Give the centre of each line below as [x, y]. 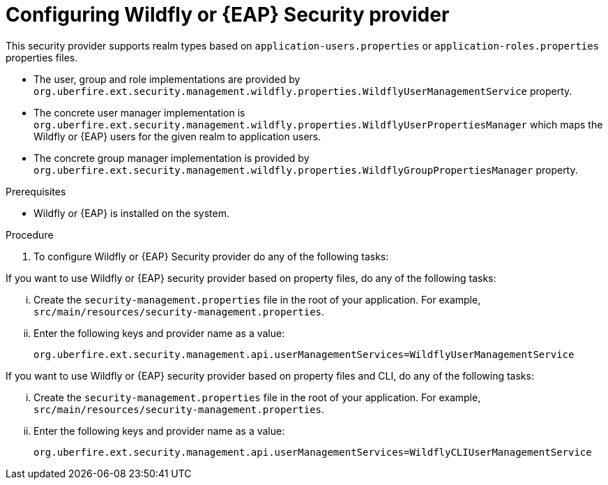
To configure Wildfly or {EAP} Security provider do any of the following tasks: [211, 256]
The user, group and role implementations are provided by [167, 79]
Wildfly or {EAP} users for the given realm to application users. [177, 136]
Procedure [30, 234]
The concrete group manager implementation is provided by [172, 158]
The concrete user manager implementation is [139, 112]
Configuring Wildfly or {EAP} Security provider [228, 15]
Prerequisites [36, 191]
